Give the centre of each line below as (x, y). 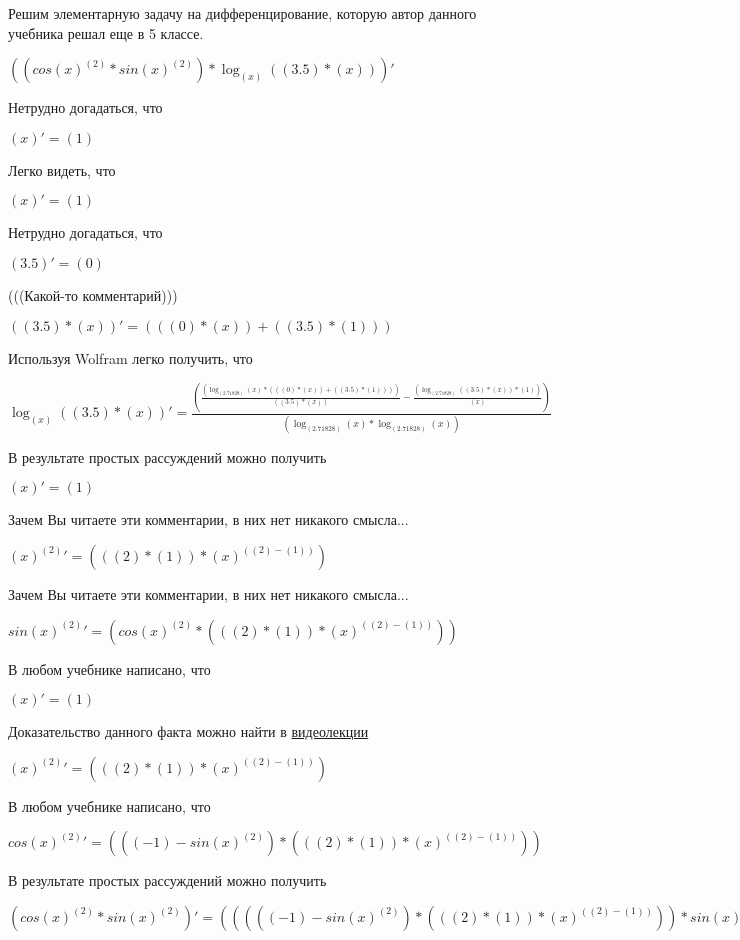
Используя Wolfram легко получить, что (130, 357)
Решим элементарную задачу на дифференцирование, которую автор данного (242, 13)
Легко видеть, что (62, 169)
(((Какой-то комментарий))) (93, 294)
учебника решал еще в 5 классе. (106, 32)
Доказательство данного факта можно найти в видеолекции (188, 731)
